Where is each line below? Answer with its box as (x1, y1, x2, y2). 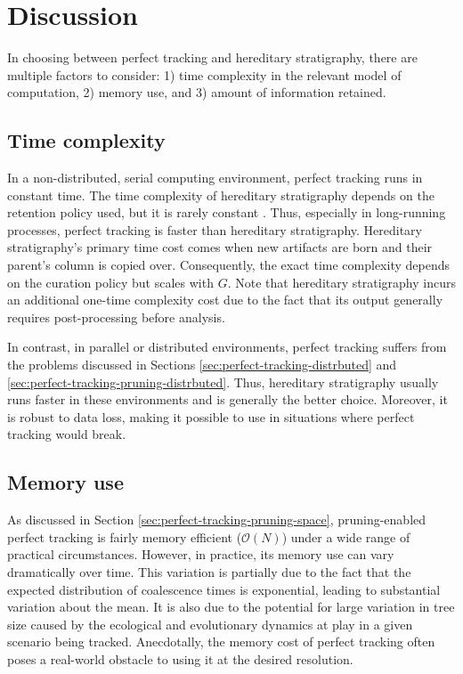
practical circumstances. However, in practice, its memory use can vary (7, 545, 394, 564)
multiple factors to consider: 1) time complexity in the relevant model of (7, 65, 402, 84)
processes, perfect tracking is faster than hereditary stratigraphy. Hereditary (7, 220, 422, 239)
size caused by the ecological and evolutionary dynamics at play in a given (7, 614, 413, 633)
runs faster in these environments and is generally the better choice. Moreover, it (7, 390, 448, 409)
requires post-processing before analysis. (7, 307, 225, 326)
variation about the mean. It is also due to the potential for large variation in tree (7, 597, 455, 616)
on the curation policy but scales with (7, 272, 214, 291)
